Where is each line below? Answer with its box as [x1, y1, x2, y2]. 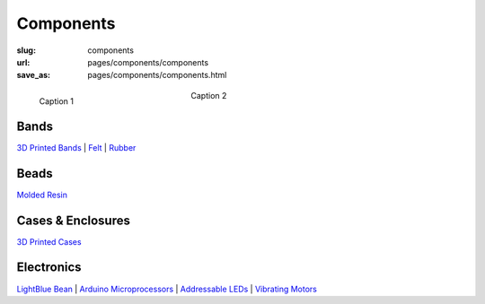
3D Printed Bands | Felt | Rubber [16, 142, 137, 152]
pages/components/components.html [87, 70, 227, 81]
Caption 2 [190, 90, 227, 100]
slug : [16, 45, 36, 56]
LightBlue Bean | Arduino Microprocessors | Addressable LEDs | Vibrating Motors [16, 283, 318, 294]
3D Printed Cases [16, 236, 82, 247]
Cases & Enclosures [16, 213, 130, 228]
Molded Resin [16, 189, 67, 200]
